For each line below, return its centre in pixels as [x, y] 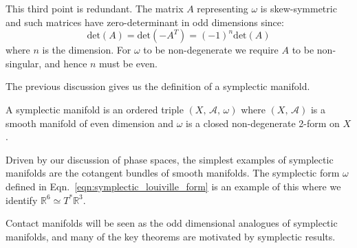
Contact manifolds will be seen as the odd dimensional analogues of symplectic [172, 223]
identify [22, 200]
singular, [24, 63]
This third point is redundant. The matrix [95, 8]
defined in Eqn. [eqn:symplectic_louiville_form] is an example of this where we [173, 186]
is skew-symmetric [299, 8]
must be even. [128, 63]
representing [223, 8]
